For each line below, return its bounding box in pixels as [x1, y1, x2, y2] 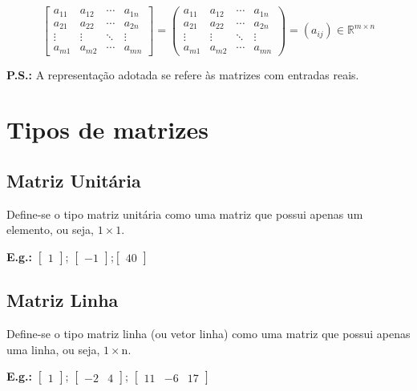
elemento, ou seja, [6, 221, 94, 238]
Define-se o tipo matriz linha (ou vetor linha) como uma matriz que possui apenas [6, 325, 411, 342]
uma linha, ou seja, [6, 341, 100, 357]
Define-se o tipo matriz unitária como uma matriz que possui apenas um [6, 205, 363, 222]
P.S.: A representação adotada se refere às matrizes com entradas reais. [6, 66, 359, 83]
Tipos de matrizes [6, 113, 209, 146]
